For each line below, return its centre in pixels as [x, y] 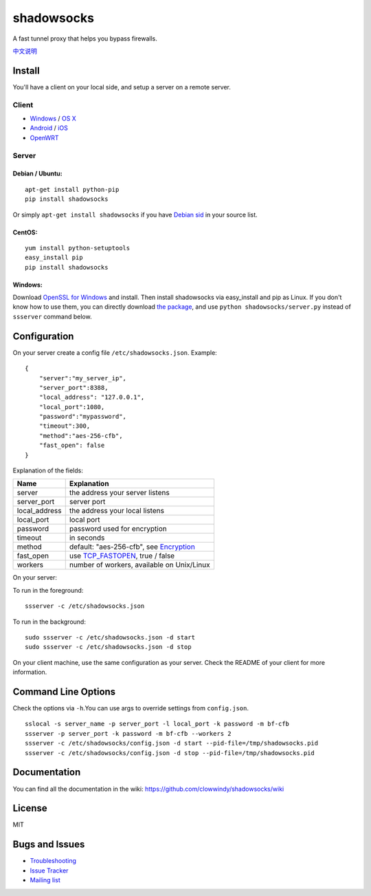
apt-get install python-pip [72, 189]
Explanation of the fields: [48, 470]
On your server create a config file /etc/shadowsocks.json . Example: [115, 352]
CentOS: [25, 232]
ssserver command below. [52, 316]
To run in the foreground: [48, 590]
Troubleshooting [53, 861]
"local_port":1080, [72, 407]
